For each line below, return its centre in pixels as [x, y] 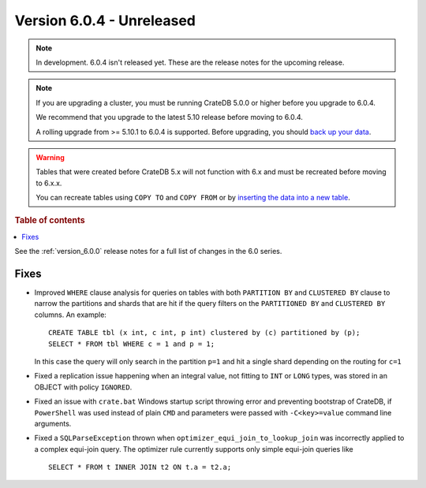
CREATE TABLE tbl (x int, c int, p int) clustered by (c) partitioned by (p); [204, 333]
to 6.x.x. [49, 183]
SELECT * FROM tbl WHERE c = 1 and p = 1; [132, 344]
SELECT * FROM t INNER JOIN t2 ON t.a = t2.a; [140, 468]
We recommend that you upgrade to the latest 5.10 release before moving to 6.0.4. [170, 117]
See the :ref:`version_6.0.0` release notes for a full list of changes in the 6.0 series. [148, 251]
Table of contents [50, 221]
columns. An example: [70, 315]
